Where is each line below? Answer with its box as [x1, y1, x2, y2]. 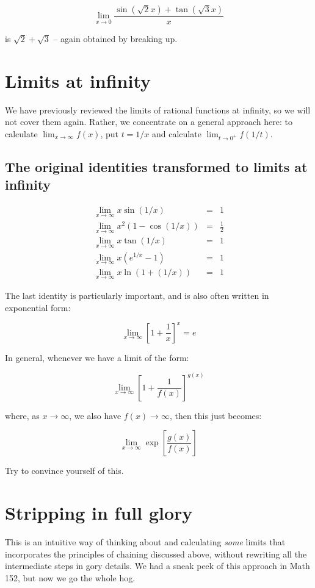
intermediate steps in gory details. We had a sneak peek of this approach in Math [5, 559, 310, 572]
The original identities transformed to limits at [5, 157, 308, 176]
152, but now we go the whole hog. [5, 571, 136, 584]
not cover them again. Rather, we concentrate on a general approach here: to [5, 115, 292, 128]
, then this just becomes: [169, 409, 262, 421]
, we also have [69, 409, 121, 421]
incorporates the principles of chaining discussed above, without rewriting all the [5, 547, 307, 560]
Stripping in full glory [5, 500, 193, 525]
